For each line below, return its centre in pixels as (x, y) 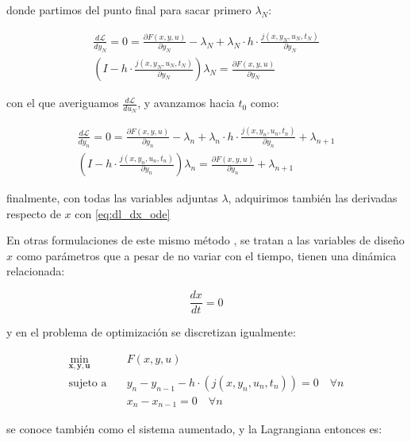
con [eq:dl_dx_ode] (123, 213)
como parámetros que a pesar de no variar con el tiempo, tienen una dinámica (206, 255)
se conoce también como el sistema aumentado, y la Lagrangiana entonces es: (194, 428)
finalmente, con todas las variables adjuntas (112, 198)
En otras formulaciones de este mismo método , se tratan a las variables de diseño (205, 240)
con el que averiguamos (63, 103)
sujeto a (88, 383)
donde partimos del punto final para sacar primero (129, 10)
